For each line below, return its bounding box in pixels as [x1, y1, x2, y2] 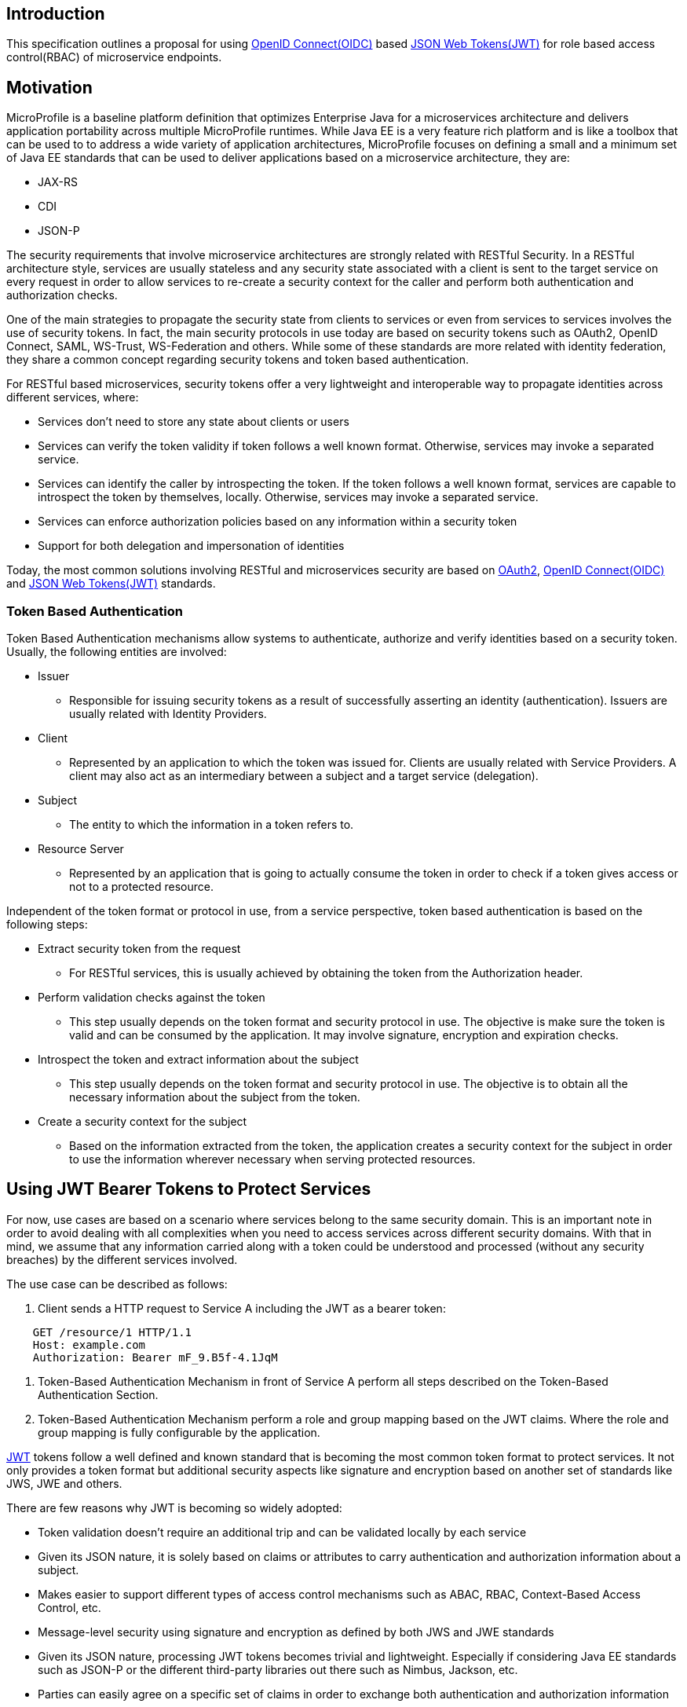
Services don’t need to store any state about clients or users [38, 415, 349, 429]
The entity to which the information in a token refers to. [69, 818, 354, 832]
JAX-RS [38, 175, 78, 189]
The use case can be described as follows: [6, 1277, 228, 1291]
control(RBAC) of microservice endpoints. [6, 50, 222, 64]
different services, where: [6, 390, 139, 405]
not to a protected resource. [69, 880, 214, 894]
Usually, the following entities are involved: [6, 645, 227, 659]
